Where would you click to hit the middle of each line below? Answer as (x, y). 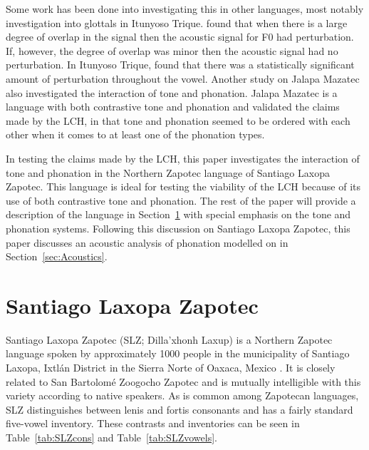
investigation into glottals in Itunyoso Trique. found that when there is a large (177, 22)
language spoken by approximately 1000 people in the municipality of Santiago (178, 353)
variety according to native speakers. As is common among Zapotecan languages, (182, 395)
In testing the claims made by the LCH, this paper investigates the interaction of (183, 158)
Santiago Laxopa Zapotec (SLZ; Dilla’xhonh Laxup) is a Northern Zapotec (169, 339)
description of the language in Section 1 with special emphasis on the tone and (178, 214)
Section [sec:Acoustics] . (57, 256)
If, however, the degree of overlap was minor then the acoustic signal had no (172, 50)
